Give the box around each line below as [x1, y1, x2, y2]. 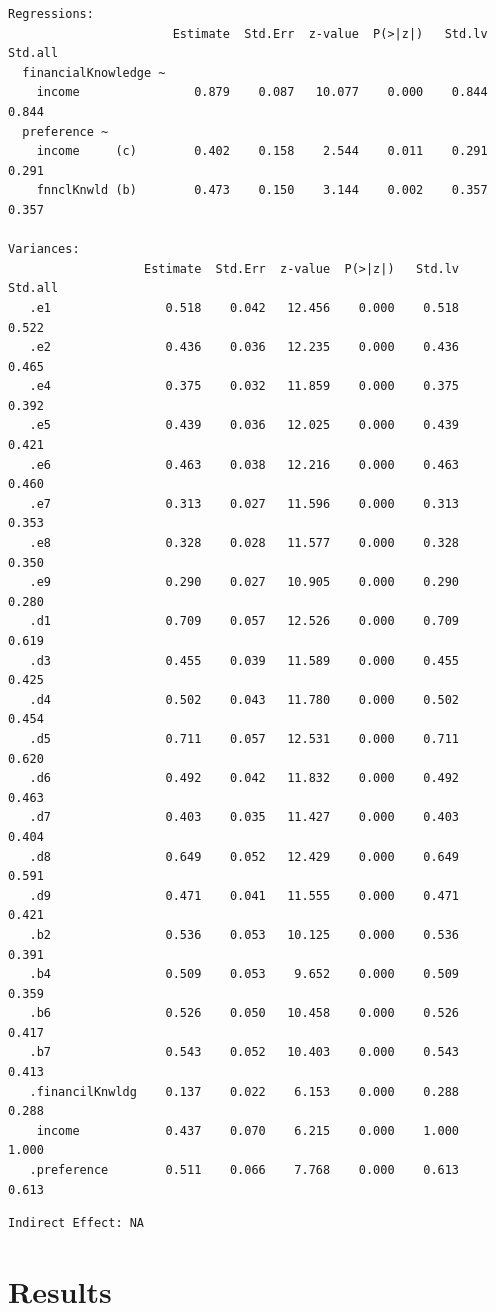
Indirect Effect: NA [8, 1216, 145, 1231]
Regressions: [8, 7, 94, 21]
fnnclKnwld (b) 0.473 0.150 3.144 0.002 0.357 [36, 183, 488, 198]
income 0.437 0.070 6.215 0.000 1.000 [36, 1123, 460, 1138]
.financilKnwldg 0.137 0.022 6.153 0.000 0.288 [29, 1084, 460, 1099]
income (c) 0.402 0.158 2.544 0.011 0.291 [36, 144, 488, 159]
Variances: [8, 242, 80, 257]
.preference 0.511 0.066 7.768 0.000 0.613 [29, 1163, 460, 1178]
